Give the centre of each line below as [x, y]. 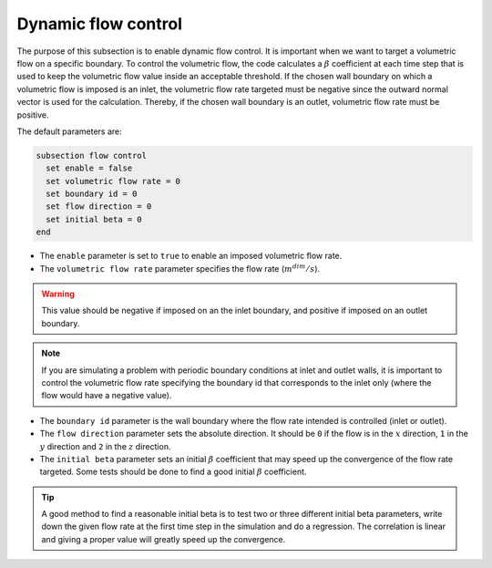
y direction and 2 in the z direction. [105, 446]
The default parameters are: [69, 131]
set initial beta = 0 [94, 219]
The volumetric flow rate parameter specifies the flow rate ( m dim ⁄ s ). [180, 268]
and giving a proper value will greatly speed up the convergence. [164, 539]
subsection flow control [92, 155]
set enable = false [89, 168]
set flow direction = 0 [99, 207]
